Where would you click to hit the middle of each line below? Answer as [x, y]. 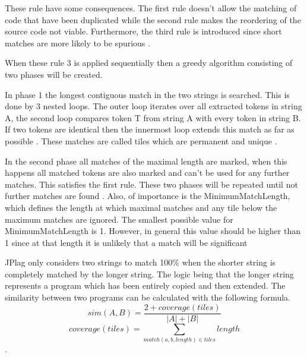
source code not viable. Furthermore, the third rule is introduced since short [143, 31]
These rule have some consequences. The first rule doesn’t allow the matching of [151, 8]
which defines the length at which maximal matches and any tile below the [141, 207]
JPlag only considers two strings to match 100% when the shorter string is [140, 262]
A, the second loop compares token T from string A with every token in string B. [153, 117]
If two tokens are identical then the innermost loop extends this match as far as [150, 129]
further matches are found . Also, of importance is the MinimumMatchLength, [148, 196]
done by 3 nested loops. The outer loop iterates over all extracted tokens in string [153, 106]
